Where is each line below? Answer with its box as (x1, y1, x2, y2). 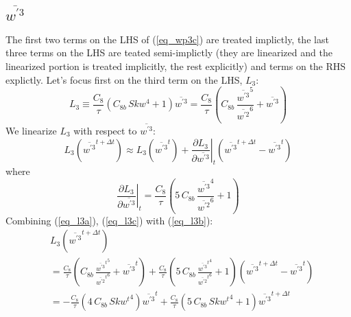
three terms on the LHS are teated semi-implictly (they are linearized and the (5, 45, 332, 60)
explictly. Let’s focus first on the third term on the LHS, (5, 72, 243, 86)
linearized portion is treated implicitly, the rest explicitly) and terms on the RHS (5, 58, 346, 73)
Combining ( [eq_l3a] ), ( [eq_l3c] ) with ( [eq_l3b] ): (5, 213, 213, 227)
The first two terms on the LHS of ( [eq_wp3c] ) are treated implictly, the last (5, 32, 329, 46)
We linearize (5, 124, 57, 138)
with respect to (73, 124, 137, 138)
